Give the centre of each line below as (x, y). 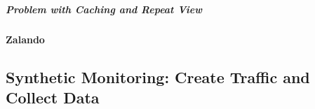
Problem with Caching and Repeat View (104, 9)
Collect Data (53, 97)
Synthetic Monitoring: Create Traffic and (158, 77)
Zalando (25, 39)
